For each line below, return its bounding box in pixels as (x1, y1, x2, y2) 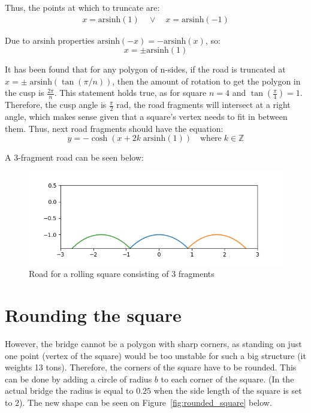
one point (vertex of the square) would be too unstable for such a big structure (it (5, 349, 306, 361)
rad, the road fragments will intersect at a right (116, 98, 291, 111)
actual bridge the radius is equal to (5, 384, 134, 397)
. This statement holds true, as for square (54, 86, 207, 99)
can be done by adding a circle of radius (5, 372, 152, 385)
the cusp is (5, 86, 44, 99)
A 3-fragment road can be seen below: (5, 151, 144, 164)
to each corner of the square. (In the (161, 372, 294, 385)
